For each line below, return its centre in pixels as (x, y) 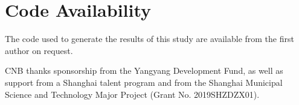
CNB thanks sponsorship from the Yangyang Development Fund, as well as (144, 70)
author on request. (39, 50)
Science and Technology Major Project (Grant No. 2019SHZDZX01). (132, 94)
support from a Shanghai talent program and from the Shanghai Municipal (144, 82)
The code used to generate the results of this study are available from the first (149, 39)
